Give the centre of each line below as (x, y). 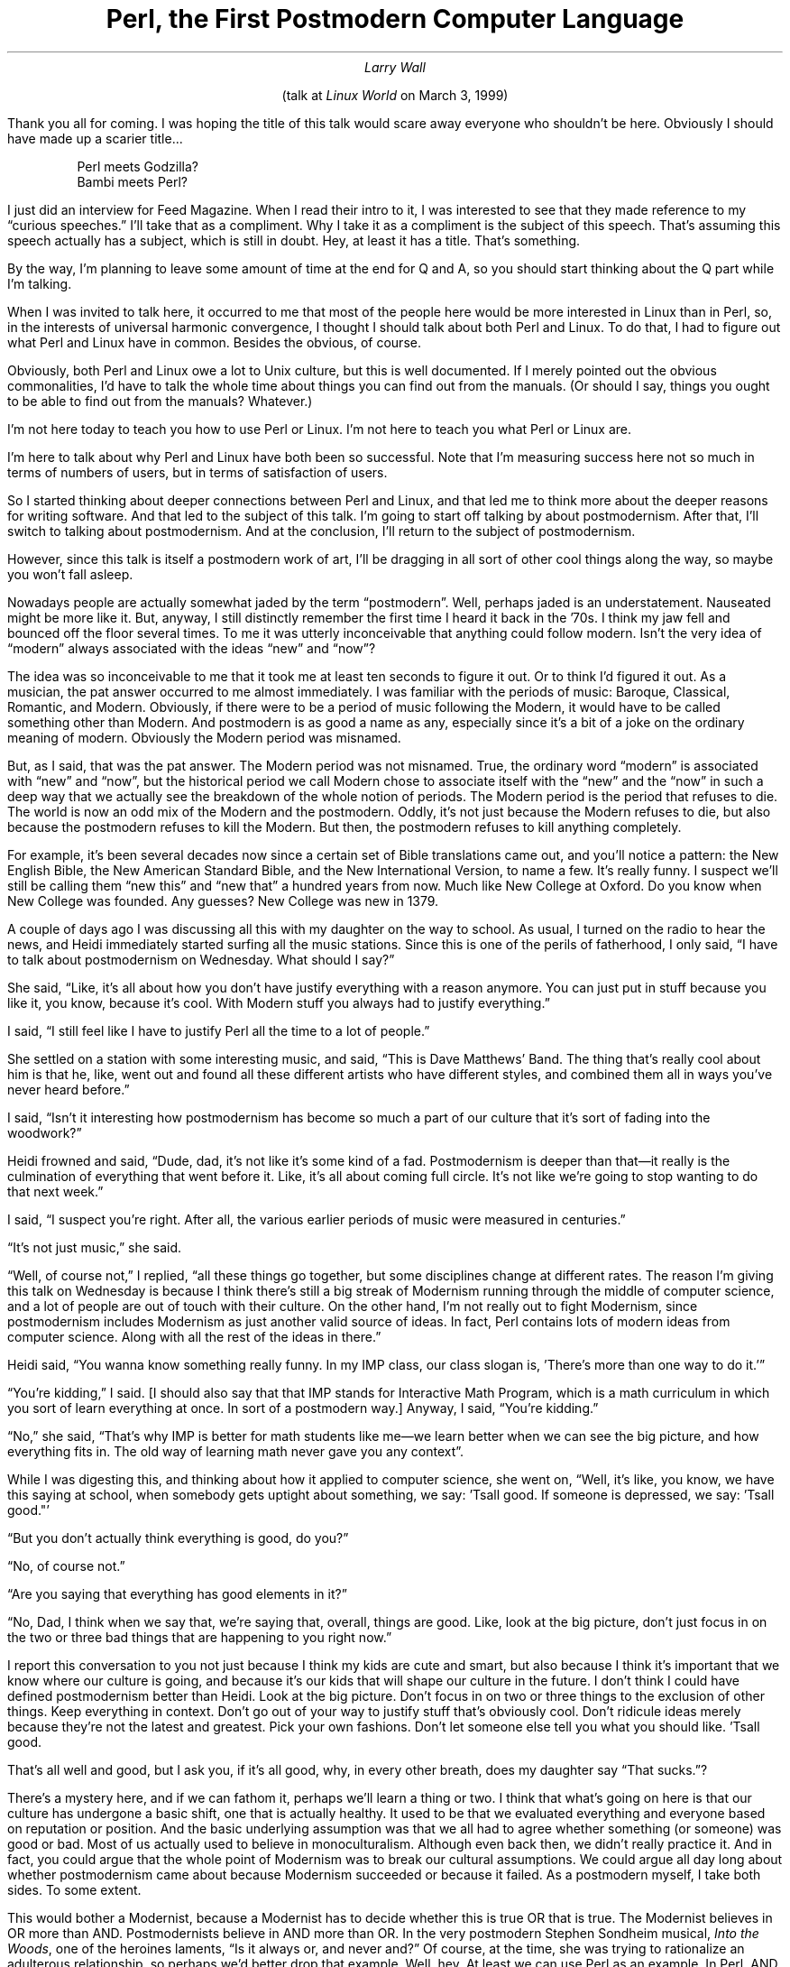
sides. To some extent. (74, 1889)
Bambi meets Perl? (132, 181)
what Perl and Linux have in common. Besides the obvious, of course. (214, 342)
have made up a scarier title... (95, 138)
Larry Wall (395, 67)
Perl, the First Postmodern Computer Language (395, 19)
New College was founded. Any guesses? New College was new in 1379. (223, 900)
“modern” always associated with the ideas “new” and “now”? (192, 648)
